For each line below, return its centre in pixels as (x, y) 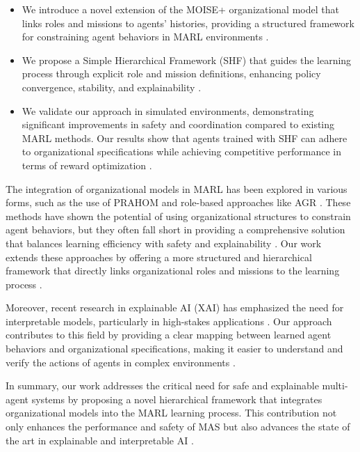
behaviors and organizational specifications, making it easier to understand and (174, 349)
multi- (335, 385)
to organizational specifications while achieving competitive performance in (181, 151)
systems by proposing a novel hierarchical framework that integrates (177, 399)
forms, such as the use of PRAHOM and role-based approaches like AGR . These (178, 202)
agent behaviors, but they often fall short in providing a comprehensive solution (175, 229)
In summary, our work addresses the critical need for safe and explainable (162, 385)
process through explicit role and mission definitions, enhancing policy (171, 73)
